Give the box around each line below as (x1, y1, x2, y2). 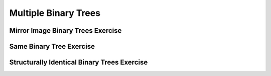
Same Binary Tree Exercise (9, 42, 95, 51)
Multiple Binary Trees (9, 7, 100, 18)
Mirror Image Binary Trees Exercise (9, 26, 122, 35)
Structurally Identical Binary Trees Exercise (9, 58, 148, 67)
